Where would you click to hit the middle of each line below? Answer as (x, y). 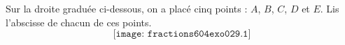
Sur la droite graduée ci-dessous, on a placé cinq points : (127, 8)
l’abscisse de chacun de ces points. (79, 22)
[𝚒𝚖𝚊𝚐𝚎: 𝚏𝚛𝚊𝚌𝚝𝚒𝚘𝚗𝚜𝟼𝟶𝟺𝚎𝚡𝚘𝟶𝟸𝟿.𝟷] (182, 34)
